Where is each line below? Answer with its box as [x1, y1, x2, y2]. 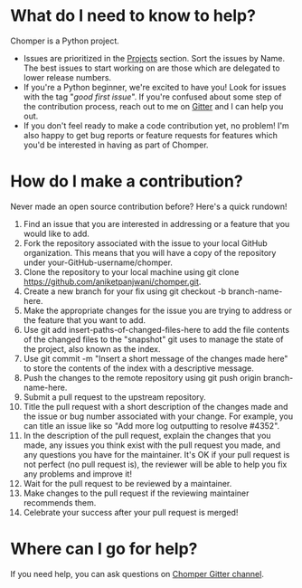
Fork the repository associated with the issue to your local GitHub [23, 237, 268, 249]
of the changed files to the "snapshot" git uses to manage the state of [23, 334, 284, 345]
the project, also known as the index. [23, 343, 161, 354]
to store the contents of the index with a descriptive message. [23, 363, 254, 374]
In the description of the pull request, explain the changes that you [23, 430, 271, 441]
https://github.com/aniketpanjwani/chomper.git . [23, 276, 202, 287]
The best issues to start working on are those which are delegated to [23, 62, 280, 73]
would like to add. [23, 228, 90, 239]
